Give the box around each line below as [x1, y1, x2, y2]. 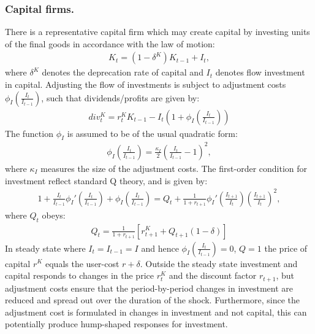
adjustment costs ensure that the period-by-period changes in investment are [5, 281, 293, 294]
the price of [264, 241, 308, 254]
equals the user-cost [45, 257, 120, 270]
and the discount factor [169, 269, 257, 282]
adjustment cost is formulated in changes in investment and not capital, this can [5, 305, 307, 318]
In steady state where [5, 241, 86, 254]
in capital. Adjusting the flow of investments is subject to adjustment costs [5, 78, 286, 91]
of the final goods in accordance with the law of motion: [5, 37, 215, 50]
